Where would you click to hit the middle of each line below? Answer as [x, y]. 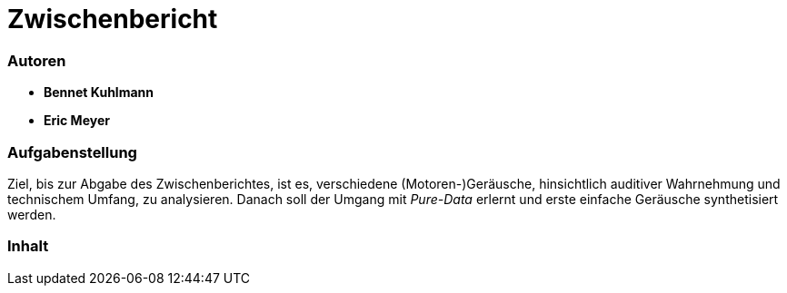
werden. [32, 214]
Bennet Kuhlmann [99, 93]
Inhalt [28, 246]
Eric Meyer [77, 121]
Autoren [37, 60]
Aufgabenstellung [72, 152]
